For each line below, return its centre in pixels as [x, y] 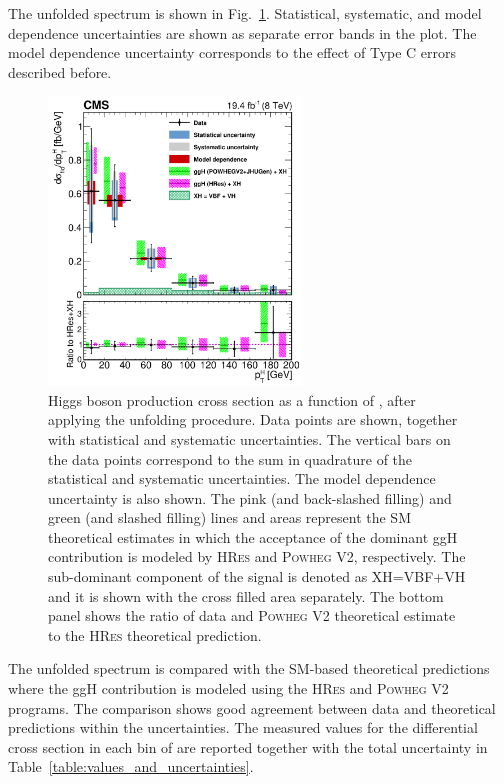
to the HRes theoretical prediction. [155, 634]
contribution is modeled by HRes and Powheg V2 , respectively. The [257, 556]
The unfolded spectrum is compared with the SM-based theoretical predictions [249, 668]
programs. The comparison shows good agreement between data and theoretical [252, 707]
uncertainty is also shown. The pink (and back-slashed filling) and [250, 497]
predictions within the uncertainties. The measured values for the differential [243, 727]
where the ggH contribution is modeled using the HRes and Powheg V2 [228, 688]
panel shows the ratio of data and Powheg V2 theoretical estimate [252, 615]
